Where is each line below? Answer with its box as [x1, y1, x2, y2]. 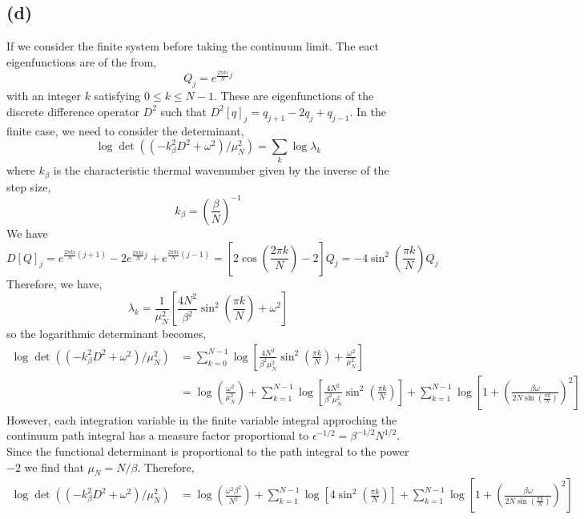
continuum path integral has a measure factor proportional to [6, 427, 309, 444]
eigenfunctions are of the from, [6, 53, 157, 70]
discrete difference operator [6, 103, 139, 119]
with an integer [6, 87, 81, 104]
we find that [24, 458, 84, 475]
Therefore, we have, [6, 275, 103, 292]
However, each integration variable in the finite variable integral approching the [6, 411, 397, 428]
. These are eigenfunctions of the [213, 87, 374, 104]
